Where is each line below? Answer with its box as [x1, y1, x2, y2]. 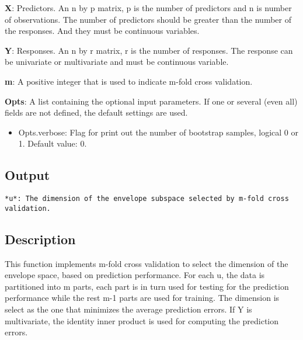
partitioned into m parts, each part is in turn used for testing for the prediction [5, 280, 289, 292]
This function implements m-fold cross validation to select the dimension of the [5, 257, 288, 269]
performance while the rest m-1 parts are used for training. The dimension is [5, 292, 280, 304]
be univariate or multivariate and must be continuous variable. [5, 55, 229, 68]
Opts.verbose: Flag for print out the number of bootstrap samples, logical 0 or [18, 126, 298, 138]
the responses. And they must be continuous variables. [5, 25, 200, 37]
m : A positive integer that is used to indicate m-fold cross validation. [5, 75, 253, 87]
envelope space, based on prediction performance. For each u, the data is [5, 269, 265, 281]
